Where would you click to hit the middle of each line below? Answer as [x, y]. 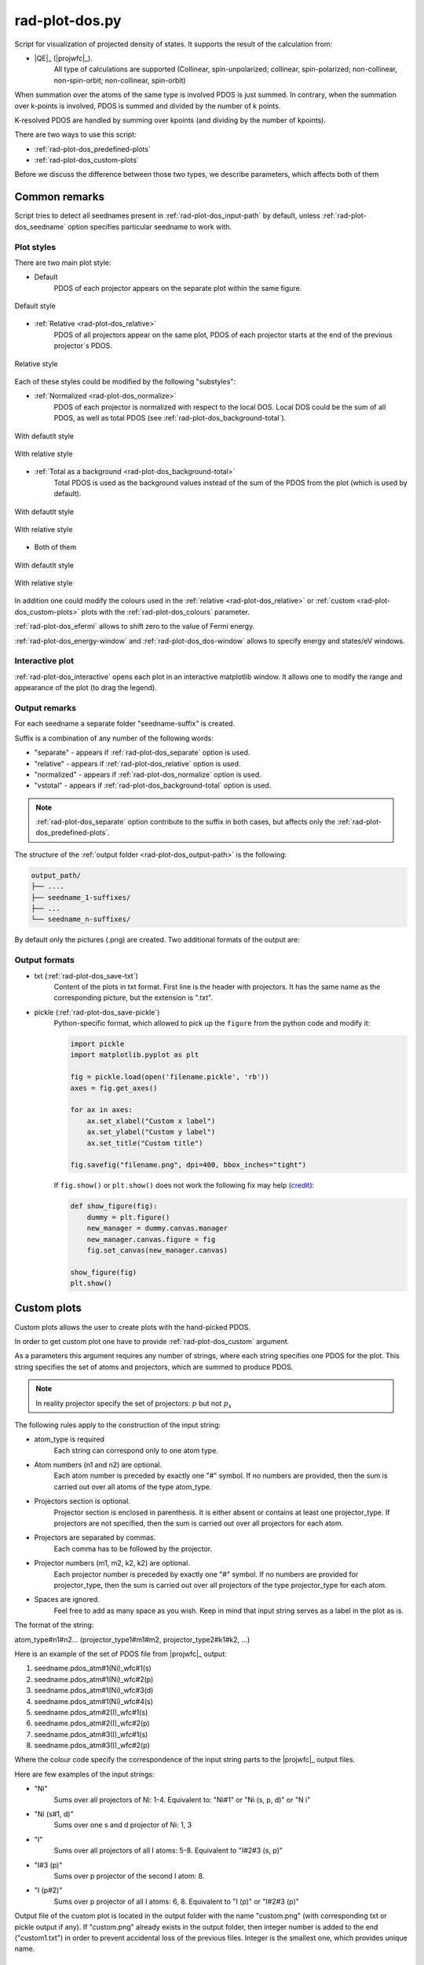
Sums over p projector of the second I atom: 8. [129, 1875]
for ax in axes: [102, 1110]
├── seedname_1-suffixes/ [81, 897]
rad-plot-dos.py [68, 20]
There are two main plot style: [63, 263]
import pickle [97, 1044]
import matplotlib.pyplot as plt [135, 1055]
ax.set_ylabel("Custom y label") [151, 1132]
